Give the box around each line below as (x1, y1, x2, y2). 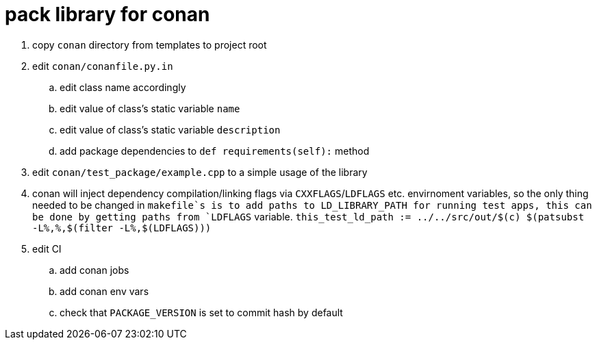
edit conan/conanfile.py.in (32, 60, 173, 72)
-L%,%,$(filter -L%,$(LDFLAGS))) (32, 222, 212, 233)
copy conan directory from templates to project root (32, 38, 267, 51)
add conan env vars (60, 285, 149, 297)
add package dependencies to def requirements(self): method (60, 144, 370, 157)
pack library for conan (5, 3, 210, 26)
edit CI (32, 242, 62, 255)
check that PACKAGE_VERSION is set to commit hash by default (60, 306, 343, 318)
